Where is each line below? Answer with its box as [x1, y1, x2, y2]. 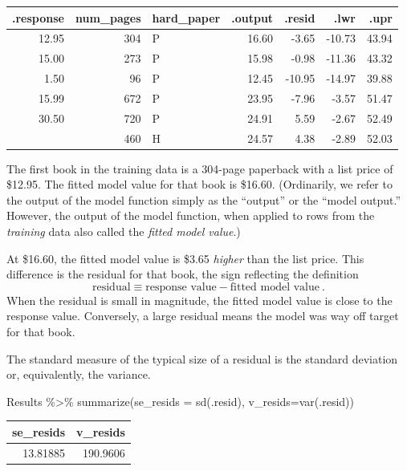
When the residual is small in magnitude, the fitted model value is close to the [6, 291, 393, 308]
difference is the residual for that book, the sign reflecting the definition [6, 266, 359, 282]
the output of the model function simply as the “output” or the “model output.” [6, 191, 401, 208]
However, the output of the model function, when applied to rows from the [6, 207, 375, 224]
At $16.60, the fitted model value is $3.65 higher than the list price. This [6, 250, 364, 266]
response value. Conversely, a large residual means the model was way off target [6, 307, 399, 324]
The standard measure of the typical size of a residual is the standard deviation [6, 350, 398, 367]
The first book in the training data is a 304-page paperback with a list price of [6, 160, 393, 177]
